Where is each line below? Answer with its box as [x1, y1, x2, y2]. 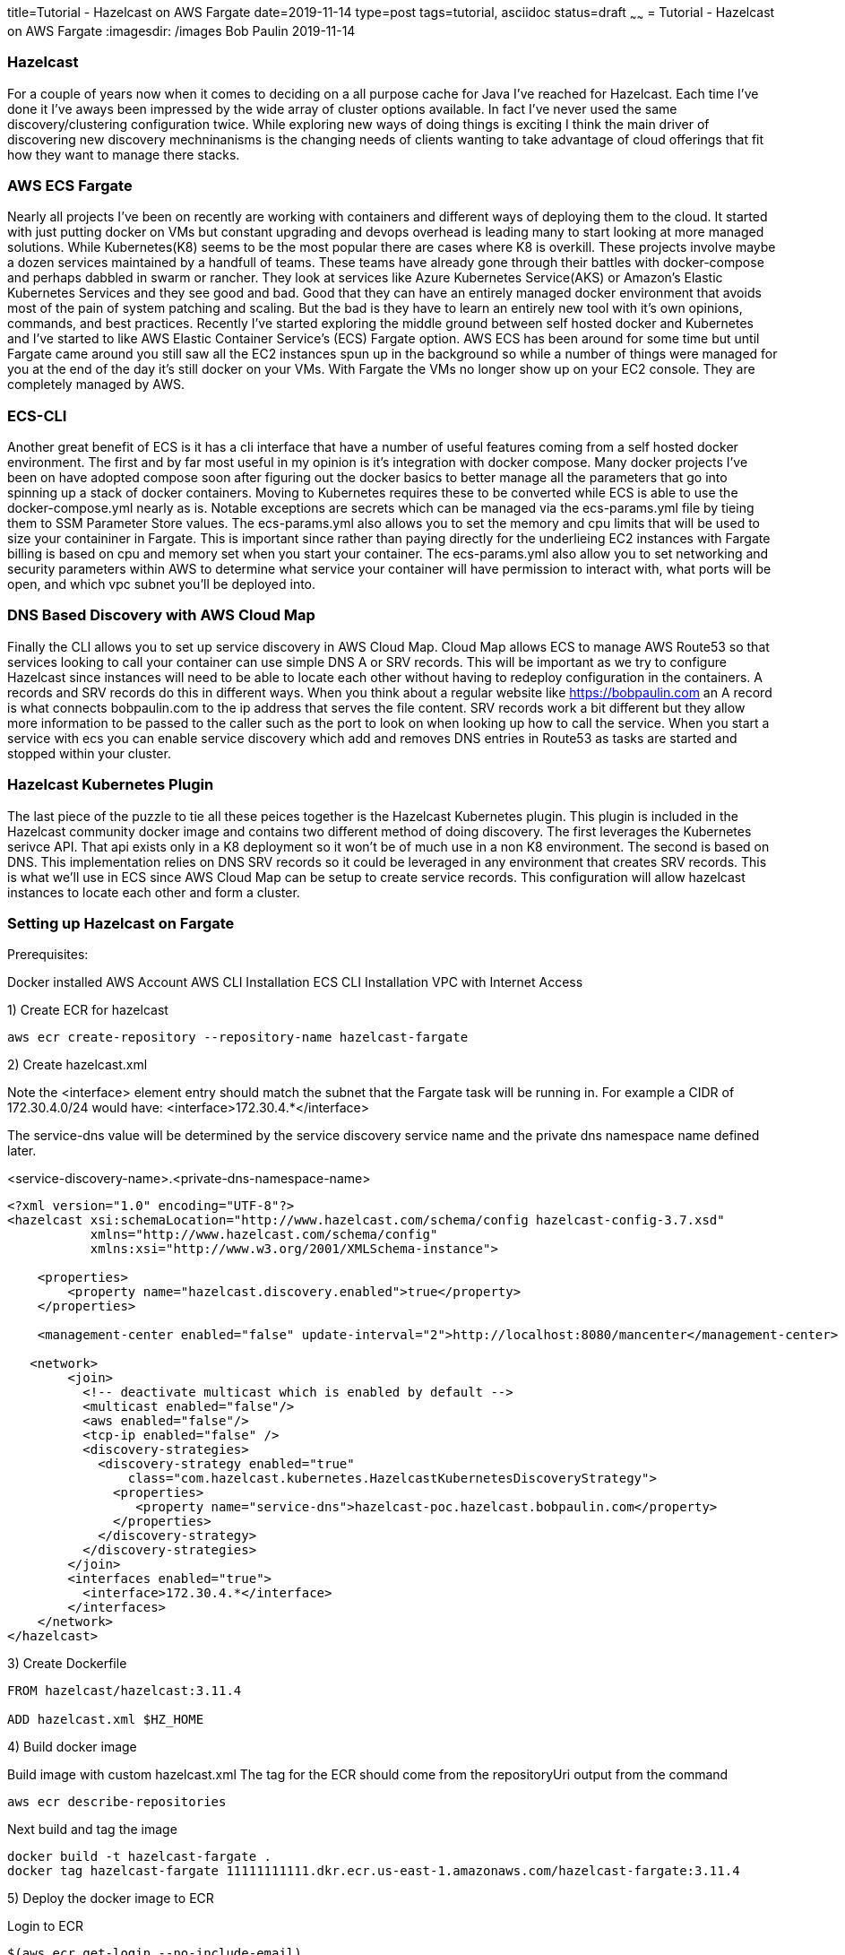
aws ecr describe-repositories [7, 1795, 227, 1810]
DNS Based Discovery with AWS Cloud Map [7, 606, 315, 625]
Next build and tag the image [7, 1821, 177, 1838]
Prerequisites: [7, 947, 89, 963]
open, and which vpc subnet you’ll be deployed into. [7, 576, 316, 593]
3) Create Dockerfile [7, 1656, 127, 1672]
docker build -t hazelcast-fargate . [7, 1849, 272, 1864]
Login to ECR [7, 1918, 83, 1934]
